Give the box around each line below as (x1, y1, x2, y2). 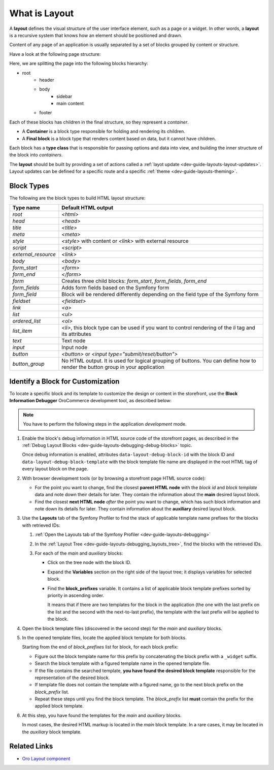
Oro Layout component (22, 755, 71, 761)
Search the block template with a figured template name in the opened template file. (35, 660, 211, 666)
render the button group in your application (61, 364, 164, 371)
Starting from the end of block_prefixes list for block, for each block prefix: (22, 644, 179, 650)
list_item (12, 328, 32, 335)
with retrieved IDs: (22, 522, 60, 528)
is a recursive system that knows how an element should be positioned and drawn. (9, 32, 183, 38)
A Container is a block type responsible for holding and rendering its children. (22, 129, 185, 135)
